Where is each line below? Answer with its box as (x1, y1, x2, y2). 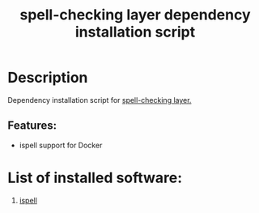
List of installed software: (7, 168, 183, 187)
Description (7, 69, 88, 87)
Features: (7, 119, 57, 133)
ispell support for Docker (19, 140, 103, 150)
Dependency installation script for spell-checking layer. (7, 95, 192, 104)
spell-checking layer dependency (19, 6, 252, 24)
